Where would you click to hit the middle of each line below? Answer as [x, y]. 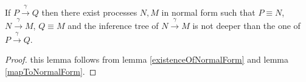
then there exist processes [89, 12]
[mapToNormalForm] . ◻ [51, 71]
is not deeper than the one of [246, 26]
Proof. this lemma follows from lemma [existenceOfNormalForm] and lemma [147, 59]
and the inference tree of [113, 26]
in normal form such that [208, 12]
